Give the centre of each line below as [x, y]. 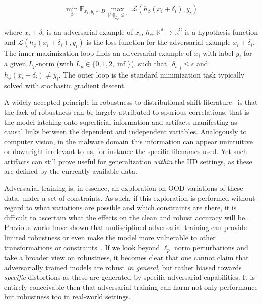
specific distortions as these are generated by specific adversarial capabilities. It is [129, 277]
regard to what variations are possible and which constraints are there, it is [120, 208]
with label [218, 53]
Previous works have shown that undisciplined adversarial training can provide [125, 227]
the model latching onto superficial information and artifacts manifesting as [121, 122]
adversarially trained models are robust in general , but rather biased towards [123, 267]
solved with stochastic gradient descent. [65, 85]
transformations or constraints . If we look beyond [82, 247]
